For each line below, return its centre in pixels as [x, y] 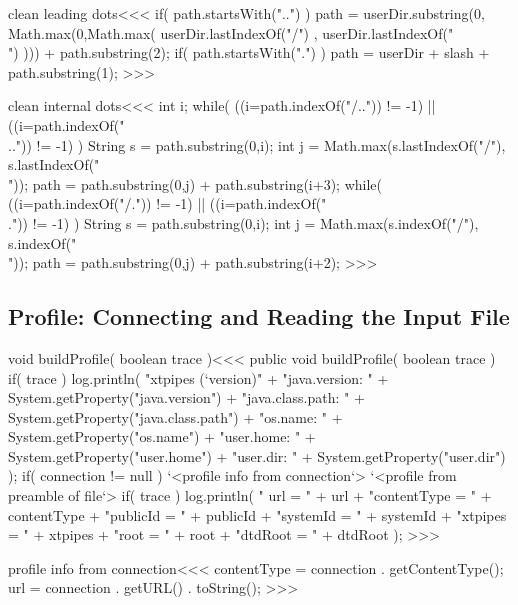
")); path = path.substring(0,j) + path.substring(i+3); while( [195, 183]
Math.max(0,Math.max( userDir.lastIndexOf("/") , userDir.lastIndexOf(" [231, 32]
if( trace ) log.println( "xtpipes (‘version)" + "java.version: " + [198, 377]
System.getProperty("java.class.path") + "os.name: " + [175, 416]
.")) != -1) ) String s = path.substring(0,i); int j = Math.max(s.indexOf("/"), [243, 222]
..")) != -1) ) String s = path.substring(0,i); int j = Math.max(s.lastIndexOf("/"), [257, 144]
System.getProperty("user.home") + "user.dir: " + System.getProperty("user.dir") [257, 455]
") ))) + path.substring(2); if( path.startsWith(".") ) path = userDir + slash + [249, 52]
